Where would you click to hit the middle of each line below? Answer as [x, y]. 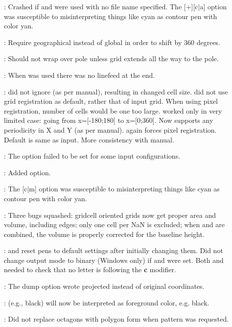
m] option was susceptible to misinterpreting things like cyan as [124, 189]
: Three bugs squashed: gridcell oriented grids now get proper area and [110, 215]
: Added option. [27, 172]
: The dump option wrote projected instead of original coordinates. [104, 286]
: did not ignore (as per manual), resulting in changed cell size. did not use [116, 91]
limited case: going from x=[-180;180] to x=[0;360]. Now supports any [109, 120]
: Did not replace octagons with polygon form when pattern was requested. [116, 319]
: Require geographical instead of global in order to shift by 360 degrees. [112, 42]
